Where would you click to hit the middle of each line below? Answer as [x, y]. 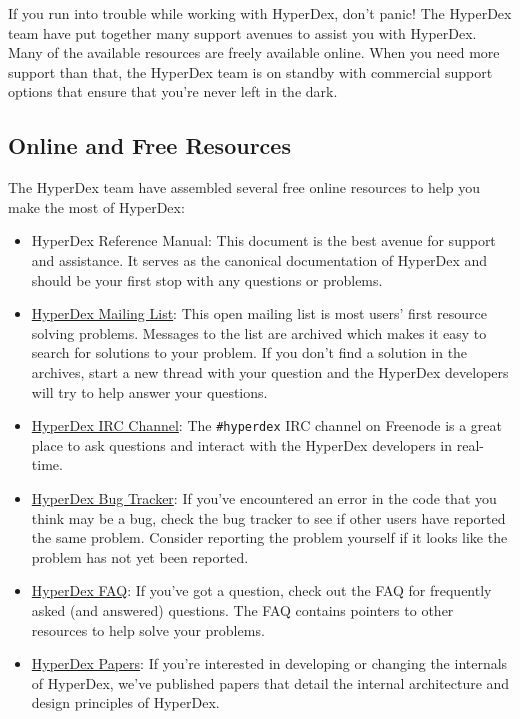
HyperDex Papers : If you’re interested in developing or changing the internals [269, 663]
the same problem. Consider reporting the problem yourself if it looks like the [269, 537]
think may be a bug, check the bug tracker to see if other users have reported [268, 517]
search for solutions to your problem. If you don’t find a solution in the [249, 352]
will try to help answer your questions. [149, 391]
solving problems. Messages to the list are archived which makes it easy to [259, 332]
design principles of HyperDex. [125, 702]
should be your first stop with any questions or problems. [207, 279]
